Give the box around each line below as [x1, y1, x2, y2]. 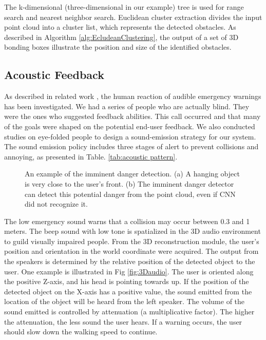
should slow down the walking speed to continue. [4, 326, 158, 337]
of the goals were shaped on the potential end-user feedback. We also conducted [4, 121, 255, 131]
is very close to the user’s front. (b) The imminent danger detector [25, 178, 234, 189]
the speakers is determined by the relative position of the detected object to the [4, 256, 255, 267]
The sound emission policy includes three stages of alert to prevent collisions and [4, 141, 259, 152]
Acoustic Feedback [4, 67, 104, 83]
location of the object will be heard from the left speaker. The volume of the [4, 296, 245, 307]
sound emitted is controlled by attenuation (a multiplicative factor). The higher [4, 306, 255, 317]
